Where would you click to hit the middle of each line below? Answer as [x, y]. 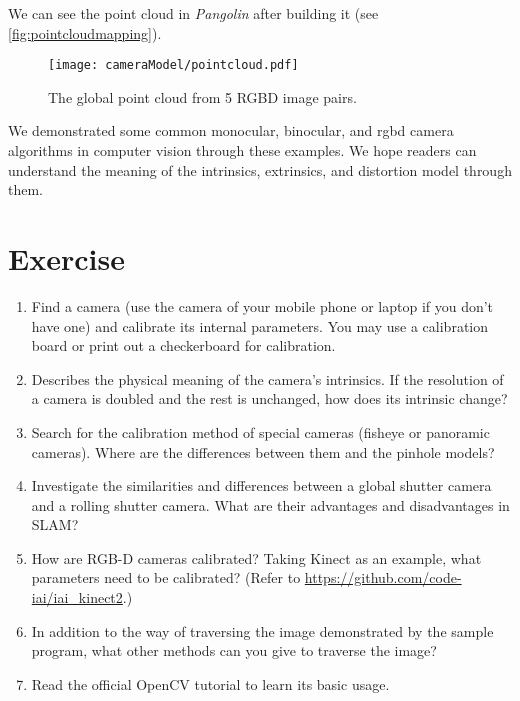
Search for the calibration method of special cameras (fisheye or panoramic [260, 431]
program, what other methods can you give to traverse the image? [234, 650]
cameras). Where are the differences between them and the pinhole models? [263, 451]
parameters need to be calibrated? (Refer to [166, 577]
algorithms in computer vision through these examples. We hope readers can [242, 150]
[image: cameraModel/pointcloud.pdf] [173, 65]
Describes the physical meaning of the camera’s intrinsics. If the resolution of [267, 378]
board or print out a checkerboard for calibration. [183, 345]
